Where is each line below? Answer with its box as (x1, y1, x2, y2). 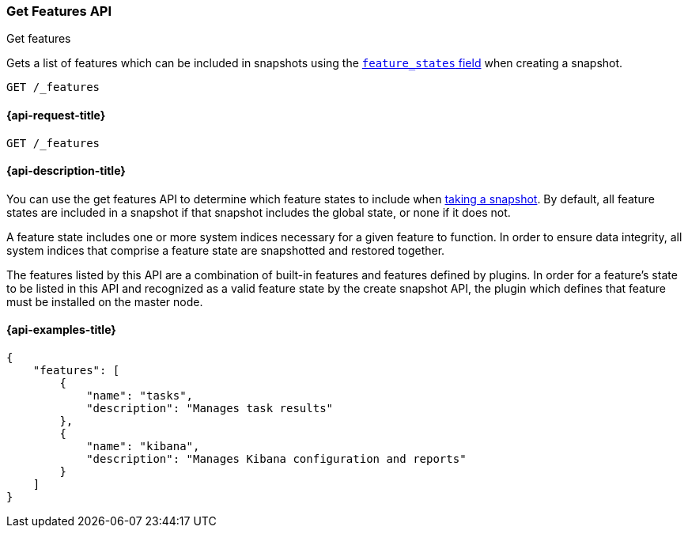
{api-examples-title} (6, 323, 116, 337)
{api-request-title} (6, 108, 106, 122)
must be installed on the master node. (6, 294, 203, 309)
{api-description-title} (6, 164, 126, 178)
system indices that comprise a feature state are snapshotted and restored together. (6, 243, 445, 257)
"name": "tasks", (86, 389, 194, 403)
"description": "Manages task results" (86, 402, 334, 415)
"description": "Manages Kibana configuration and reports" (86, 453, 467, 466)
